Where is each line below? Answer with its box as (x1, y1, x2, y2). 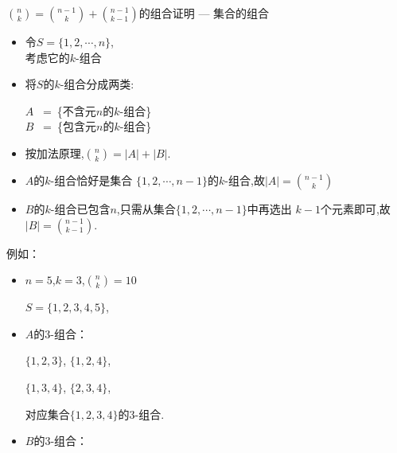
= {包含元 (43, 118, 96, 135)
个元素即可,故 (320, 200, 391, 217)
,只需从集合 (116, 200, 176, 217)
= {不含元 (42, 102, 96, 119)
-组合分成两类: (60, 76, 134, 92)
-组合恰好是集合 (50, 171, 133, 188)
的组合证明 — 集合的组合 (138, 5, 270, 21)
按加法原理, (25, 144, 84, 161)
